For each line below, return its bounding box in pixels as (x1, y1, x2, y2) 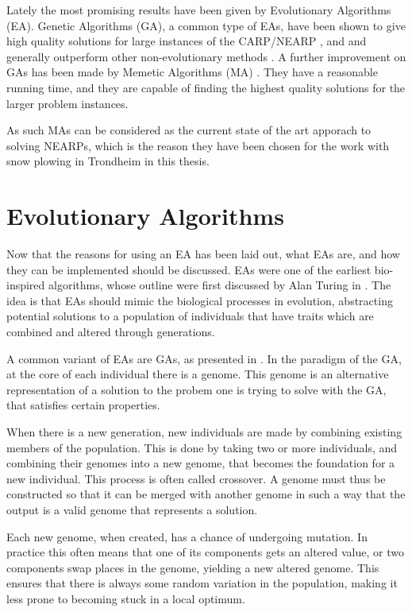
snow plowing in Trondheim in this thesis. (6, 153, 210, 169)
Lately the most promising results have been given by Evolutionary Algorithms (6, 2, 391, 17)
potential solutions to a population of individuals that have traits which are (6, 308, 374, 324)
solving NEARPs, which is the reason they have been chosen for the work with (6, 137, 390, 153)
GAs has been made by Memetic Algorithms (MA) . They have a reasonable (6, 64, 378, 80)
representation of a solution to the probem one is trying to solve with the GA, (6, 381, 387, 397)
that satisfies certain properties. (6, 397, 160, 413)
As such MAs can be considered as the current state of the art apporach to (6, 122, 372, 138)
